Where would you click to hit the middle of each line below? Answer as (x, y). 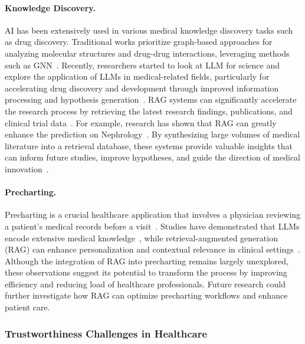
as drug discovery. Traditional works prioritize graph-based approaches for (139, 42)
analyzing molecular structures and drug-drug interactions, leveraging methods (147, 53)
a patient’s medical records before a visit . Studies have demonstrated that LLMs (152, 226)
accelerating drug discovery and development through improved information (142, 88)
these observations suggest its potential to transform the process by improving (146, 272)
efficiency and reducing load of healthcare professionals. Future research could (145, 284)
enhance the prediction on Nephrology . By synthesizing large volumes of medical (152, 134)
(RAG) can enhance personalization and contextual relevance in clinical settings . (152, 249)
